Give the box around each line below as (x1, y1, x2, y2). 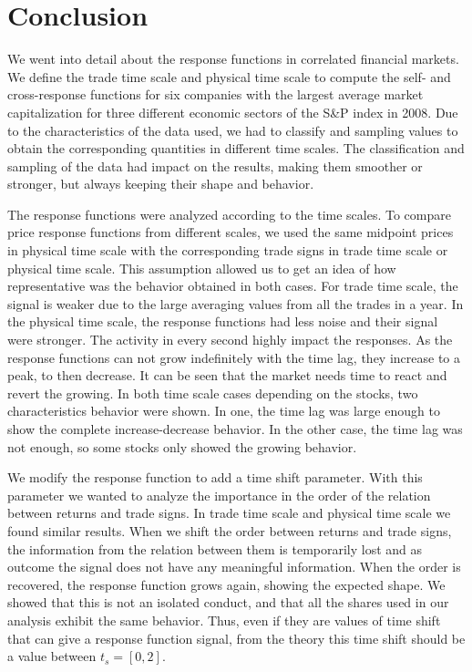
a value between (7, 646, 97, 666)
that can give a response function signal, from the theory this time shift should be (7, 628, 466, 647)
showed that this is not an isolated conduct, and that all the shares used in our (7, 593, 449, 612)
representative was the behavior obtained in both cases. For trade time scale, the (7, 276, 458, 295)
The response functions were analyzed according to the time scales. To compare (7, 204, 451, 223)
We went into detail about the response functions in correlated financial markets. (7, 49, 459, 68)
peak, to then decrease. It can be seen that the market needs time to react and (7, 366, 447, 385)
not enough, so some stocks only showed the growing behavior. (7, 437, 357, 456)
